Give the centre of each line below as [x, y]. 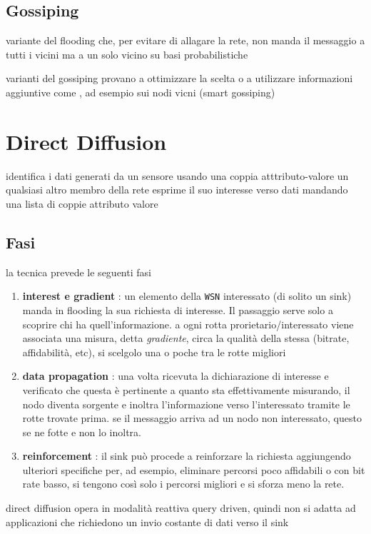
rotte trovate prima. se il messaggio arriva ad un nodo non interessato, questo [192, 418]
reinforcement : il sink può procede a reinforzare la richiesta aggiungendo [187, 456]
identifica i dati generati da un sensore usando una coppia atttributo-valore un [177, 175]
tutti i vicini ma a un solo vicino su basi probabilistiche [127, 54]
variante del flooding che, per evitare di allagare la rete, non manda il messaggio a [185, 40]
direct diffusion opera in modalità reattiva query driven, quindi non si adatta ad [181, 508]
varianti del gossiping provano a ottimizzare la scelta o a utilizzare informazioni [179, 78]
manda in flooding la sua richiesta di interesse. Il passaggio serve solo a [178, 309]
